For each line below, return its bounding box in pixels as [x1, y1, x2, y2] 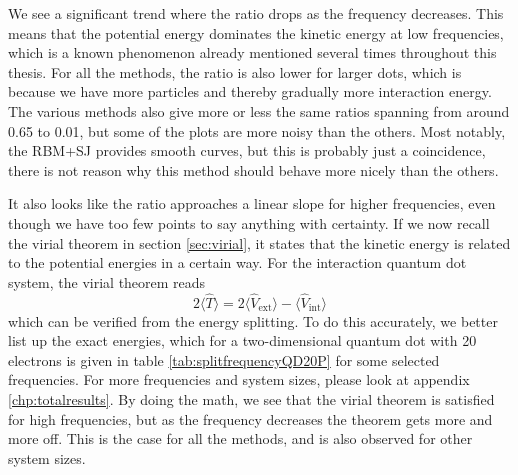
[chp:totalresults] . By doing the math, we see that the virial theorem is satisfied [8, 388, 495, 409]
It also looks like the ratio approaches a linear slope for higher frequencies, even [8, 193, 496, 214]
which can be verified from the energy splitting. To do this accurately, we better [8, 310, 498, 331]
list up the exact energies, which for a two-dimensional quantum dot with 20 [8, 330, 477, 351]
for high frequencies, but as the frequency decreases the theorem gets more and [8, 408, 493, 429]
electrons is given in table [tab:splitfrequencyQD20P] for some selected [8, 349, 440, 370]
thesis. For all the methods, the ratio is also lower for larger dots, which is [8, 61, 462, 82]
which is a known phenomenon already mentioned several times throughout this [8, 42, 497, 63]
